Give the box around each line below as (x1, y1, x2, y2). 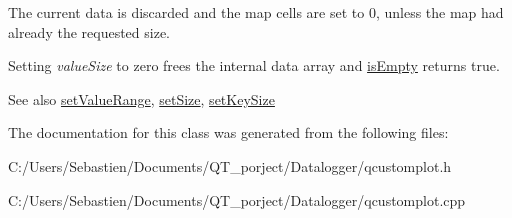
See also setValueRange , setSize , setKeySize (8, 88, 275, 109)
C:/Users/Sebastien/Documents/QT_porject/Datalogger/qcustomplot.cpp (8, 189, 466, 210)
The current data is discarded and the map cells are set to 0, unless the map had (8, 2, 504, 22)
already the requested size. (8, 21, 170, 42)
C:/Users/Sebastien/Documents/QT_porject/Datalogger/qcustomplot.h (8, 155, 452, 176)
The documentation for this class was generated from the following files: (8, 122, 449, 143)
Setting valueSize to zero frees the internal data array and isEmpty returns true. (8, 55, 500, 76)
